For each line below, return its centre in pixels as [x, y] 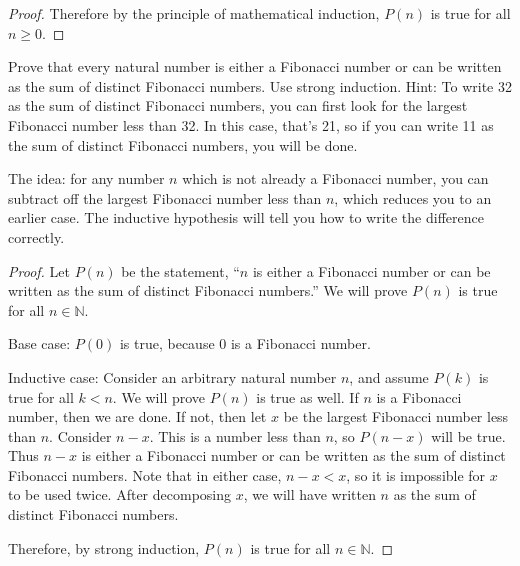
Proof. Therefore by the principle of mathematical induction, [194, 13]
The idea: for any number [86, 178]
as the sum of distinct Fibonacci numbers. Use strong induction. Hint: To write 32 [260, 85]
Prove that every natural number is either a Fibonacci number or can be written [255, 66]
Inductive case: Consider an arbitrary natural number [172, 376]
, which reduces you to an [413, 197]
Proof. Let [39, 270]
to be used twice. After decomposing [120, 494]
